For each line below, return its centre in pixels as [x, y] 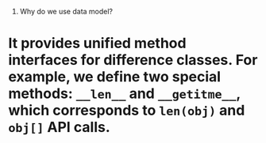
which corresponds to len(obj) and [127, 111]
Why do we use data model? [66, 11]
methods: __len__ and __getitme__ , [124, 94]
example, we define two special [114, 77]
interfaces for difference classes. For [133, 60]
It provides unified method [97, 43]
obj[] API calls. [60, 128]
